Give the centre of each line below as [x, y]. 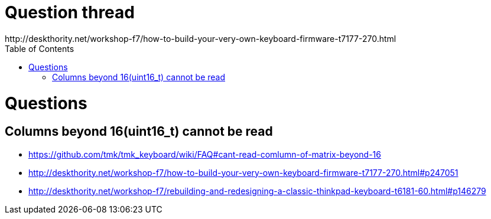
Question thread [70, 12]
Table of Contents [40, 48]
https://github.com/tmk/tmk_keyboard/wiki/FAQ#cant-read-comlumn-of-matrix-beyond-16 [205, 154]
